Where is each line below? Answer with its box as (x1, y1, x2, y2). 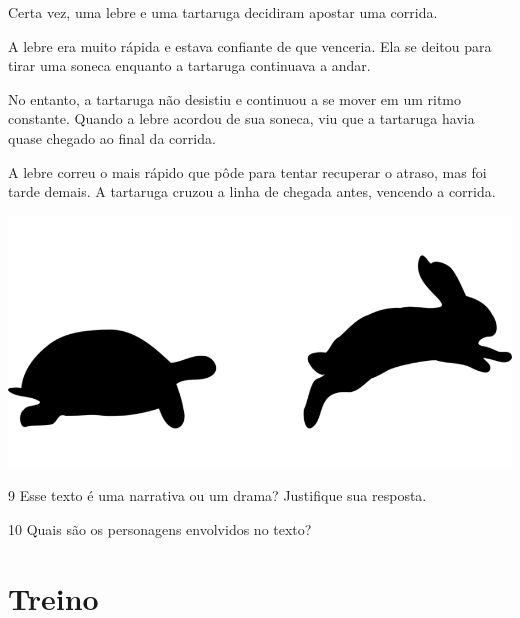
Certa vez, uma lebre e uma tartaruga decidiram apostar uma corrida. (8, 2, 438, 22)
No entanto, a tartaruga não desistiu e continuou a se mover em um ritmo (8, 88, 462, 109)
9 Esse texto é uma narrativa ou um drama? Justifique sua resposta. (8, 485, 427, 506)
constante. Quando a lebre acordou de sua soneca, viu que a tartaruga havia (8, 108, 475, 129)
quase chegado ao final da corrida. (8, 127, 216, 148)
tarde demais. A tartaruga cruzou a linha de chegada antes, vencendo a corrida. (8, 181, 496, 202)
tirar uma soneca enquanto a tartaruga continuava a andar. (8, 55, 371, 76)
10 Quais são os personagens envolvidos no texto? (8, 518, 312, 539)
